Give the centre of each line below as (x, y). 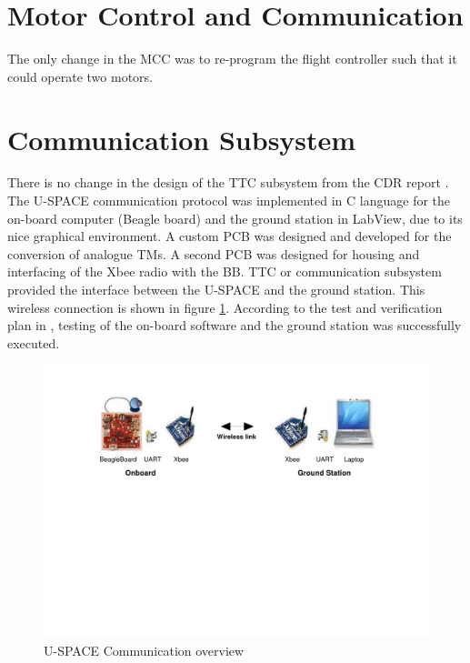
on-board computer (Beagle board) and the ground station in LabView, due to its (235, 218)
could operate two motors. (80, 76)
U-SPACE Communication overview (144, 650)
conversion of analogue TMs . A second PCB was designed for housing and (214, 253)
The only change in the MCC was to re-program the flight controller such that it (232, 59)
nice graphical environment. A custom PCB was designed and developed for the (230, 236)
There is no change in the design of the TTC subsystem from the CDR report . (228, 182)
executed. (34, 342)
